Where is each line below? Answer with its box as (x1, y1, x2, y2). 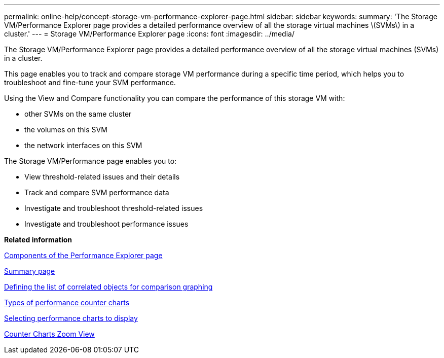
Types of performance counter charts (4, 298, 130, 307)
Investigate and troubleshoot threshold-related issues (24, 204, 203, 212)
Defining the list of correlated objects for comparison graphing (4, 282, 213, 291)
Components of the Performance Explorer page (4, 251, 163, 260)
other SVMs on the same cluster (24, 110, 132, 118)
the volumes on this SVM (24, 125, 107, 134)
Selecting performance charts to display (4, 314, 138, 323)
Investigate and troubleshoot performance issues (24, 220, 189, 228)
